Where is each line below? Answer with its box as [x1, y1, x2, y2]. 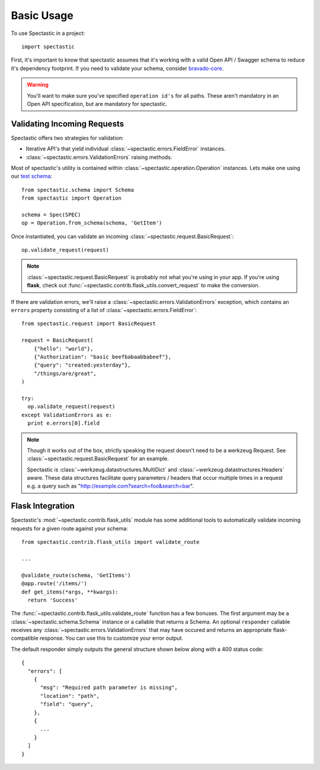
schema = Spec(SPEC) [21, 211, 81, 218]
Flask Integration [11, 501, 75, 511]
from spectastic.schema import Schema [21, 187, 135, 193]
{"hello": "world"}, [33, 345, 94, 352]
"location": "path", [40, 692, 100, 699]
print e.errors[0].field [27, 420, 100, 426]
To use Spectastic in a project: [11, 30, 85, 37]
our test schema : [11, 172, 53, 180]
